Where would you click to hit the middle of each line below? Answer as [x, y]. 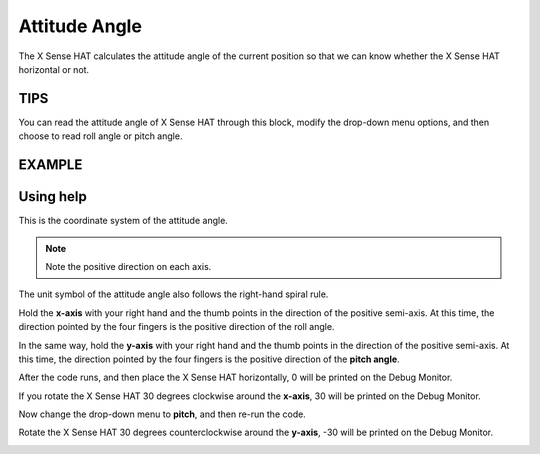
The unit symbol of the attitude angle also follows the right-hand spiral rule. [173, 294]
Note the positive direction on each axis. [128, 266]
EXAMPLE [50, 165]
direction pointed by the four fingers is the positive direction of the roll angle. [176, 327]
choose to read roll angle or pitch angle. [100, 136]
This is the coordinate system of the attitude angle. [123, 221]
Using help [52, 196]
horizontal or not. [54, 69]
